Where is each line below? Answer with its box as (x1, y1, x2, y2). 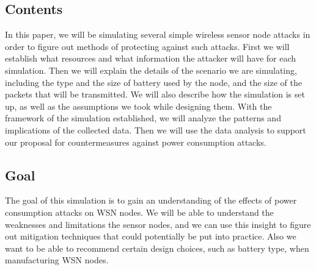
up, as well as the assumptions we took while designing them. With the (5, 99, 272, 112)
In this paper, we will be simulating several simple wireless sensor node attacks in (5, 28, 310, 41)
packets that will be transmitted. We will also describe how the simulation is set (5, 88, 305, 101)
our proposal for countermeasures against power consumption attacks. (5, 135, 266, 148)
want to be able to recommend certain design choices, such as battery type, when (5, 241, 309, 254)
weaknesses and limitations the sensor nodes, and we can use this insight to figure (5, 218, 311, 230)
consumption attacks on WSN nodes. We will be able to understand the (5, 205, 274, 218)
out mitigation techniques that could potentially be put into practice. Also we (5, 230, 296, 243)
